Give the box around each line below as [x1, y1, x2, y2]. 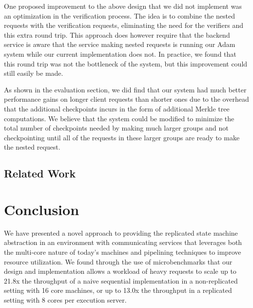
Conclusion [4, 199, 79, 219]
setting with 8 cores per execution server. [4, 294, 127, 305]
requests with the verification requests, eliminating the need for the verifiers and [4, 20, 244, 30]
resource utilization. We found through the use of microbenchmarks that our [4, 256, 233, 266]
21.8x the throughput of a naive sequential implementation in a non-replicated [4, 275, 238, 286]
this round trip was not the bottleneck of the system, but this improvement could [4, 58, 248, 68]
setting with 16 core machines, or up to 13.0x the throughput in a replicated [4, 285, 232, 295]
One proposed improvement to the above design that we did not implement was [4, 1, 242, 11]
